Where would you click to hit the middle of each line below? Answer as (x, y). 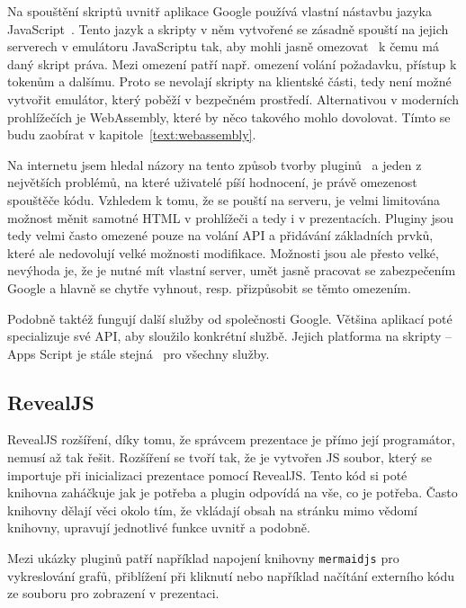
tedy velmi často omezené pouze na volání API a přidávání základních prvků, (220, 235)
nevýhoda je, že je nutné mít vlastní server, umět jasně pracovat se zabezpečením (232, 270)
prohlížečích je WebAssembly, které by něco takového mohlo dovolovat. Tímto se (229, 116)
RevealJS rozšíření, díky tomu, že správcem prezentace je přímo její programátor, (231, 439)
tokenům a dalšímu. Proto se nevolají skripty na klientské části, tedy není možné (229, 81)
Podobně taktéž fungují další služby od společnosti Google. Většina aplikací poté (230, 318)
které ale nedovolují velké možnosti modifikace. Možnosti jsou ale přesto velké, (223, 252)
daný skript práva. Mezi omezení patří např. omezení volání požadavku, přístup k (232, 63)
